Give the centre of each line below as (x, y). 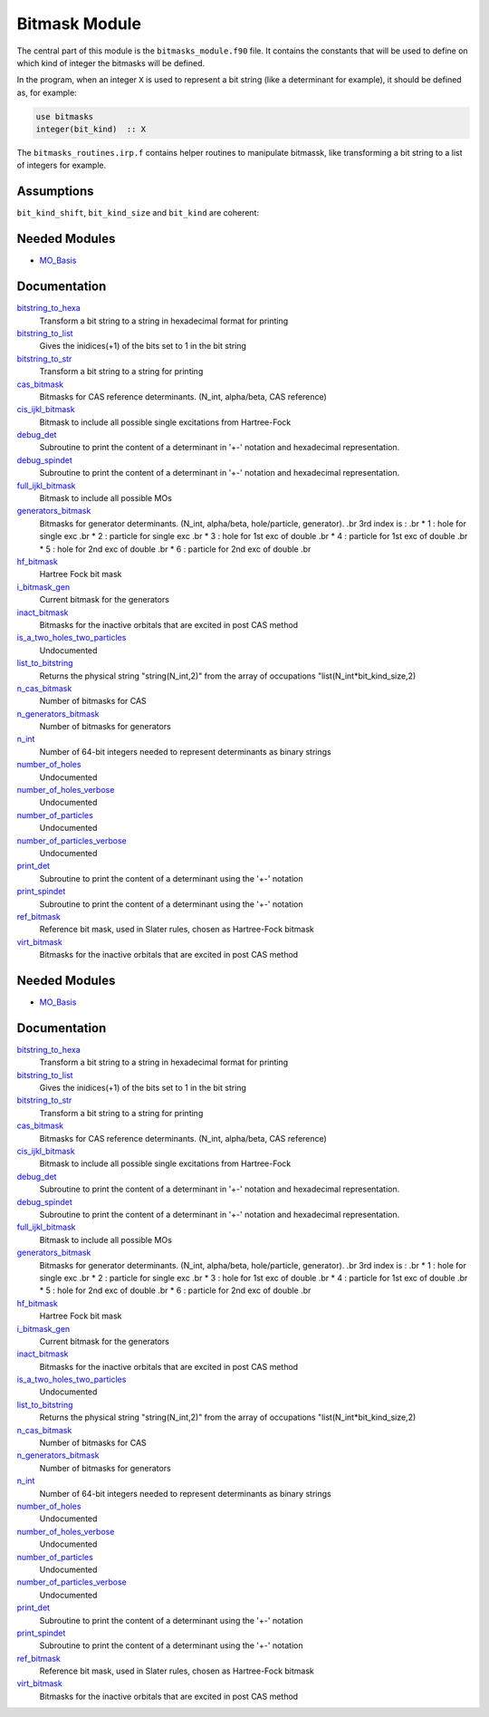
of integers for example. (62, 165)
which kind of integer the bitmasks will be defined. (111, 63)
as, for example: (47, 92)
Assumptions (55, 192)
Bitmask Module (79, 24)
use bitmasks (65, 116)
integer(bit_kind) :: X (91, 130)
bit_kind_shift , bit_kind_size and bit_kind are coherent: (138, 213)
